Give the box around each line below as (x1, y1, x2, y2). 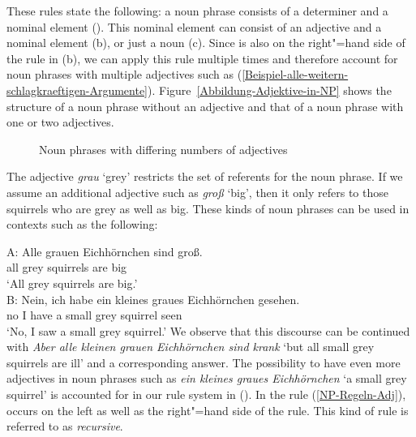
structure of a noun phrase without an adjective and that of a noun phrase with (6, 97, 404, 114)
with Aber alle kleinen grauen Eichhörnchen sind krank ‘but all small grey (6, 338, 375, 355)
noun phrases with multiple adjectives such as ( (6, 66, 242, 83)
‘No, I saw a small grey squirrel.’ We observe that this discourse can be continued (6, 322, 410, 339)
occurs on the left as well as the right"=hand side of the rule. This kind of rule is (6, 401, 409, 418)
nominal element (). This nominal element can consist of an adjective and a (6, 18, 382, 35)
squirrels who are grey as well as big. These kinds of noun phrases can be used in (6, 199, 410, 216)
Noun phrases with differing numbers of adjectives (39, 140, 288, 157)
